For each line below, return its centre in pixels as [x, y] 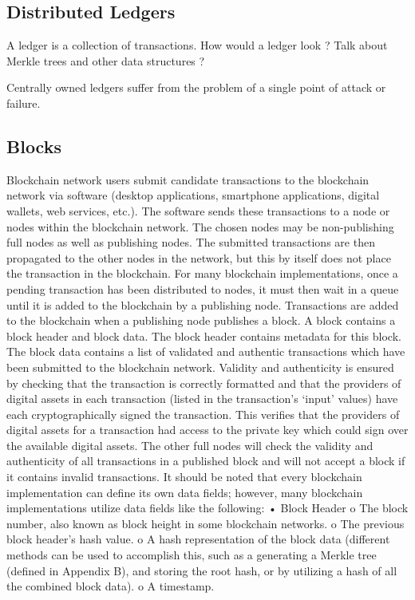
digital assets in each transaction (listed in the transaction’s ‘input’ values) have [202, 399]
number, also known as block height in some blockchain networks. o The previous [206, 523]
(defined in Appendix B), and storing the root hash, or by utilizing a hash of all [202, 570]
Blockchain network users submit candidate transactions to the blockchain [188, 179]
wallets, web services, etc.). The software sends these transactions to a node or [198, 210]
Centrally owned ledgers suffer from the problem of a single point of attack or [196, 87]
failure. [24, 103]
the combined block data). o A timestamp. [111, 586]
